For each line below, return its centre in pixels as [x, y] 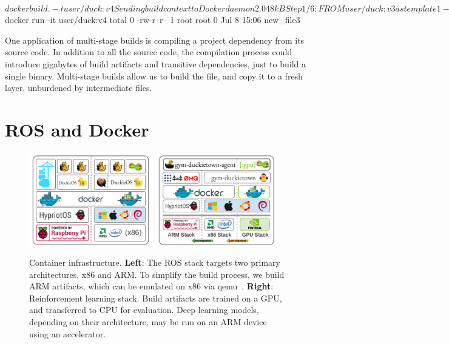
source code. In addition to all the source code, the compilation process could [149, 52]
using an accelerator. [68, 333]
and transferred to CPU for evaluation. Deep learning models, [144, 310]
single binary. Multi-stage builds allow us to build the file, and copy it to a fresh [154, 76]
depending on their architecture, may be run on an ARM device [148, 322]
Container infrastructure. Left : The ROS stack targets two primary [155, 262]
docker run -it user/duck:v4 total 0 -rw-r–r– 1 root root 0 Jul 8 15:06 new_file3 [153, 20]
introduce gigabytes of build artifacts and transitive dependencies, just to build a [156, 63]
